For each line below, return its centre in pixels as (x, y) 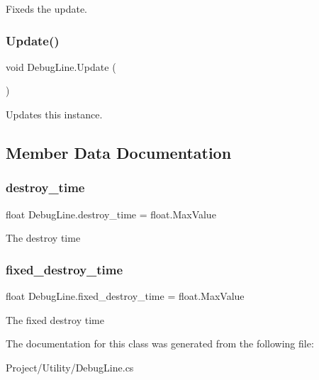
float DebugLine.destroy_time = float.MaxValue (111, 214)
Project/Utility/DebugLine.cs (70, 367)
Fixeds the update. (47, 9)
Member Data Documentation (119, 152)
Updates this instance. (54, 114)
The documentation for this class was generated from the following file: (160, 343)
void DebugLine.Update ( (61, 66)
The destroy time (43, 238)
